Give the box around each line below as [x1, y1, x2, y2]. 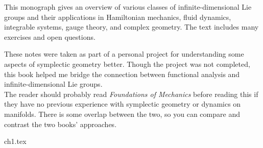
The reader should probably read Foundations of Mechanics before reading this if [4, 88, 258, 99]
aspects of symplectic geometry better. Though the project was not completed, [4, 58, 250, 69]
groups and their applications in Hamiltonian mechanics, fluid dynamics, [4, 11, 231, 22]
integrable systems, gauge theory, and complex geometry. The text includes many [4, 21, 259, 32]
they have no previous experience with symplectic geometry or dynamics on [4, 98, 241, 109]
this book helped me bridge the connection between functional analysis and [4, 68, 240, 79]
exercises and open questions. [4, 31, 95, 42]
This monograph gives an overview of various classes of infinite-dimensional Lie [4, 2, 252, 12]
